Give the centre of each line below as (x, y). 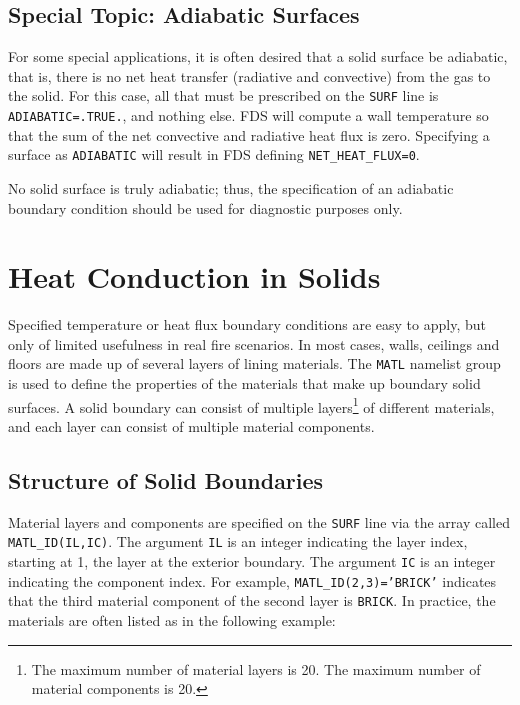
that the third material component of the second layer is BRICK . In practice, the (252, 600)
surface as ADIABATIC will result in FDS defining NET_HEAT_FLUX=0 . (214, 154)
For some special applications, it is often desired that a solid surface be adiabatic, (258, 56)
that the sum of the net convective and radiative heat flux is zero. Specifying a (249, 134)
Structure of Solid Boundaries (166, 479)
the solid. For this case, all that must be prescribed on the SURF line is (223, 95)
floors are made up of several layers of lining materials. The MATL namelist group (254, 363)
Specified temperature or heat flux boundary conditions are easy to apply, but (247, 324)
